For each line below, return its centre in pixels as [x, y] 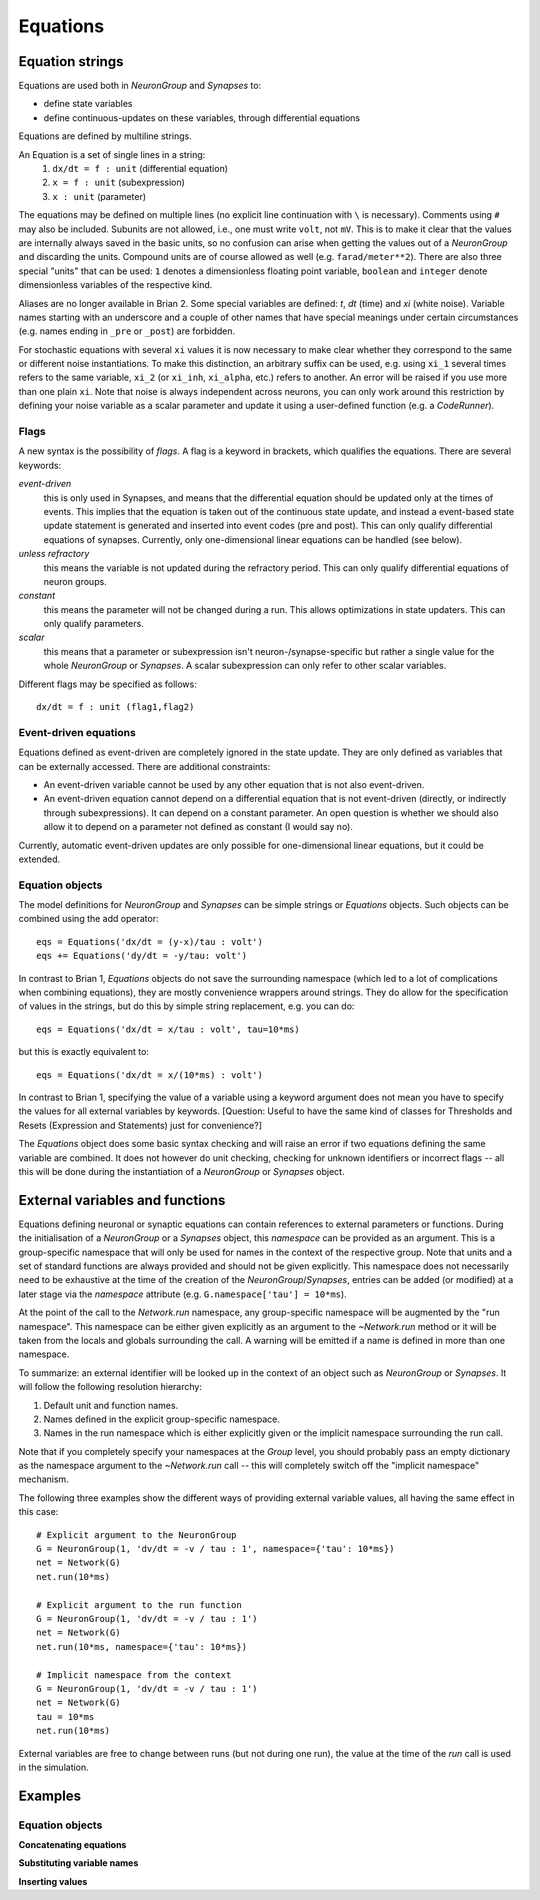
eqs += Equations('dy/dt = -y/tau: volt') [142, 956]
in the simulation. [53, 1767]
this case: [38, 1512]
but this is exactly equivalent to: [84, 1052]
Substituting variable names [78, 1863]
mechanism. [43, 1479]
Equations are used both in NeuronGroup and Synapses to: [140, 86]
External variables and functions [122, 1200]
